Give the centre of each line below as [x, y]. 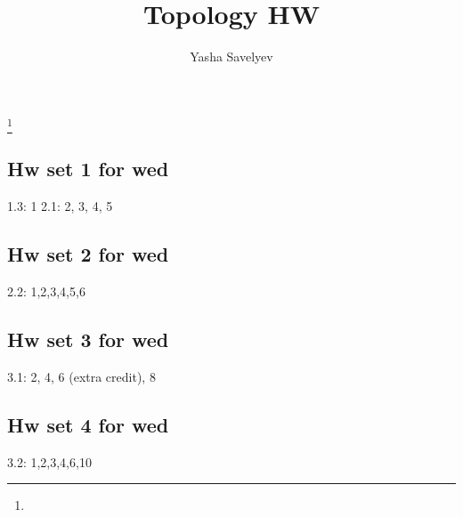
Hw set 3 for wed [88, 339]
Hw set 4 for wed [88, 424]
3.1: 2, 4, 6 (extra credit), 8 [81, 376]
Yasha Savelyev [231, 57]
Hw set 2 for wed [88, 254]
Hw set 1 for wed [88, 169]
